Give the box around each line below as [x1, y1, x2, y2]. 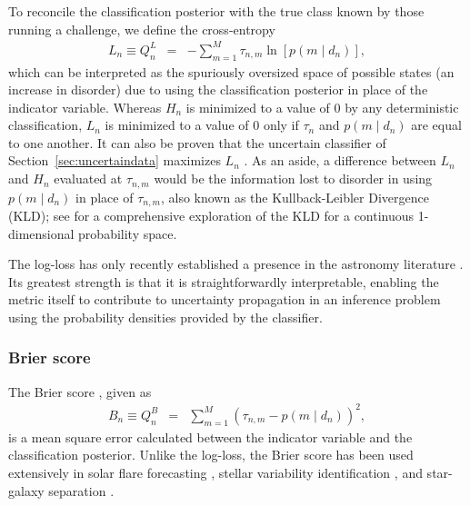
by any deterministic [345, 97, 459, 116]
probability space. [78, 223, 177, 243]
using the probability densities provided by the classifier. [8, 307, 323, 326]
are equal [411, 115, 462, 134]
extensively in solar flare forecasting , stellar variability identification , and [8, 463, 423, 482]
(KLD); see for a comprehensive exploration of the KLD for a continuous [8, 205, 415, 224]
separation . [48, 481, 115, 500]
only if [263, 115, 299, 134]
